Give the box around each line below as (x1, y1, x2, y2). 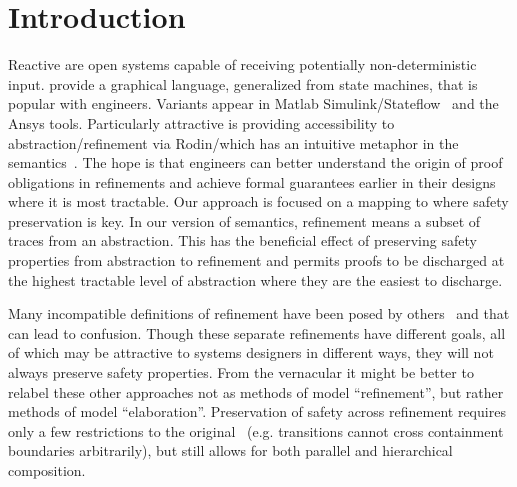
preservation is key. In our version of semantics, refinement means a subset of (8, 210, 481, 231)
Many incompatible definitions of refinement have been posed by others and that (8, 303, 510, 324)
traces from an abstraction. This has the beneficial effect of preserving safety (8, 230, 477, 251)
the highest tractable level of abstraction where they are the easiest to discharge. (8, 269, 503, 290)
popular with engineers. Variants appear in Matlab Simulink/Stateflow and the (8, 93, 499, 114)
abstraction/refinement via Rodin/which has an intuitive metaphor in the (8, 132, 459, 153)
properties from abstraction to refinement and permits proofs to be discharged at (8, 250, 505, 271)
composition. (8, 460, 86, 480)
